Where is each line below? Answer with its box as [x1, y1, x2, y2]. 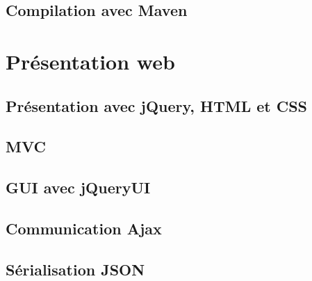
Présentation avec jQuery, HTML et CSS [6, 95, 308, 116]
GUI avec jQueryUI [6, 177, 151, 198]
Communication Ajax [6, 217, 162, 239]
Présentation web [6, 47, 175, 75]
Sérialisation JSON [6, 258, 145, 280]
